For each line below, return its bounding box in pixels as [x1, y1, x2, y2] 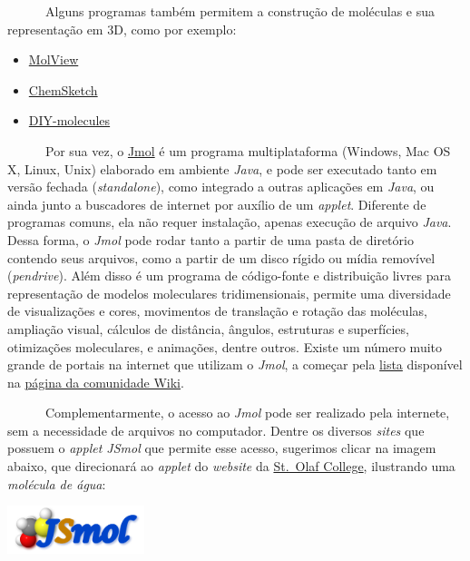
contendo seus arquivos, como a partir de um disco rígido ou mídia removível [7, 248, 436, 267]
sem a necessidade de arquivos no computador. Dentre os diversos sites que [7, 420, 425, 439]
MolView [28, 50, 79, 69]
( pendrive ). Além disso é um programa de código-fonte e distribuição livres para [7, 266, 451, 285]
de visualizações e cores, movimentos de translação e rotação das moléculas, [7, 301, 427, 320]
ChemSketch [28, 80, 98, 99]
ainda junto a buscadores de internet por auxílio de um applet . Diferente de [7, 194, 426, 213]
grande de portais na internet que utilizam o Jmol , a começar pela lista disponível [7, 355, 463, 374]
